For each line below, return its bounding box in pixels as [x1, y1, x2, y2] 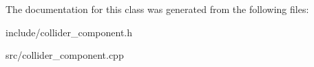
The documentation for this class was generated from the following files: [6, 2, 309, 16]
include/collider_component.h [6, 25, 133, 39]
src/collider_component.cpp [6, 48, 124, 62]
